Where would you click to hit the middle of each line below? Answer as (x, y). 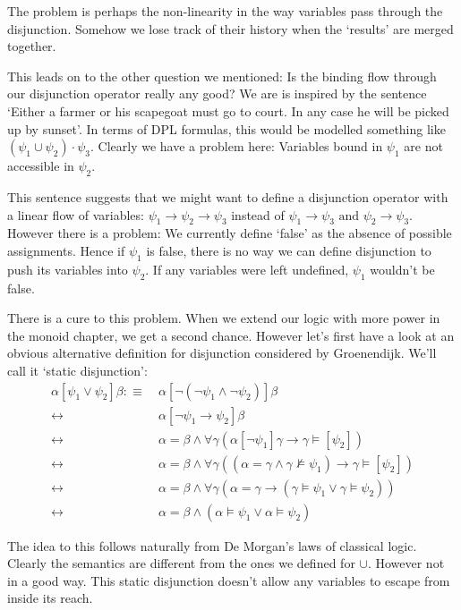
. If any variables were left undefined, (247, 269)
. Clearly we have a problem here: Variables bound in (237, 146)
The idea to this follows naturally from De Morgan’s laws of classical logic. (212, 545)
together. (32, 46)
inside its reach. (50, 598)
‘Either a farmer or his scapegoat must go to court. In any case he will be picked (228, 110)
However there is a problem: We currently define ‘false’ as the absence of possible (230, 233)
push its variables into (68, 269)
